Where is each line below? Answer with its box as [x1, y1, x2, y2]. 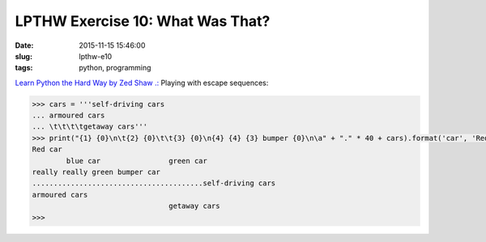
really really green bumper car [32, 168, 161, 177]
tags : [15, 63, 33, 73]
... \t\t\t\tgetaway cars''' [32, 122, 148, 131]
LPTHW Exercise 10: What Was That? [15, 12, 271, 30]
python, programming [79, 63, 151, 73]
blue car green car [66, 156, 208, 165]
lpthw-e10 [79, 51, 113, 61]
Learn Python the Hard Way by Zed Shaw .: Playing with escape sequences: [15, 78, 269, 87]
